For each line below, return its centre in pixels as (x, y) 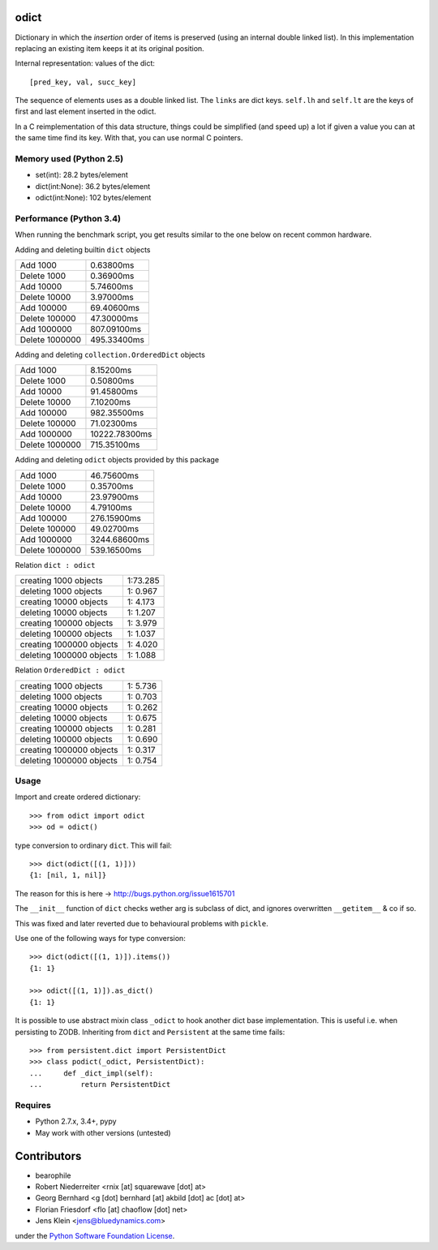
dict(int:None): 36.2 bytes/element (92, 186)
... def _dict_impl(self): (92, 1073)
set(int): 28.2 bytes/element (82, 175)
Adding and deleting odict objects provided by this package (117, 460)
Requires (33, 1105)
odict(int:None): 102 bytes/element (93, 198)
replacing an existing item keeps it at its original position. (109, 48)
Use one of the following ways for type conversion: (100, 938)
